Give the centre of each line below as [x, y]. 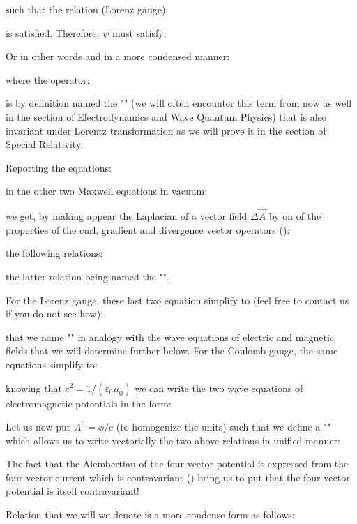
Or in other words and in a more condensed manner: [118, 56]
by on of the [295, 216]
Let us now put [38, 427]
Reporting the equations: [59, 167]
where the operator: [48, 79]
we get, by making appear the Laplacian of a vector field [127, 216]
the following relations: [54, 253]
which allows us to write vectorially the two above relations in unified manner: [173, 440]
